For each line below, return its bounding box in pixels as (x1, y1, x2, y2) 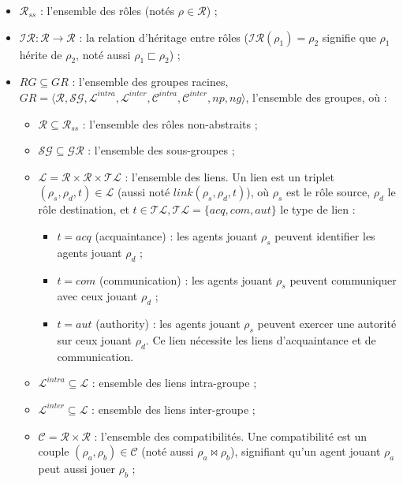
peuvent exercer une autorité (257, 315, 397, 332)
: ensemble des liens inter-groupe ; (91, 400, 256, 417)
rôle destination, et (38, 201, 129, 218)
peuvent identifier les (274, 227, 375, 244)
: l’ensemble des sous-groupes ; (88, 142, 235, 158)
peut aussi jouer (38, 460, 116, 477)
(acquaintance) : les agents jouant (95, 227, 258, 244)
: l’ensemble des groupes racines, (72, 73, 229, 90)
